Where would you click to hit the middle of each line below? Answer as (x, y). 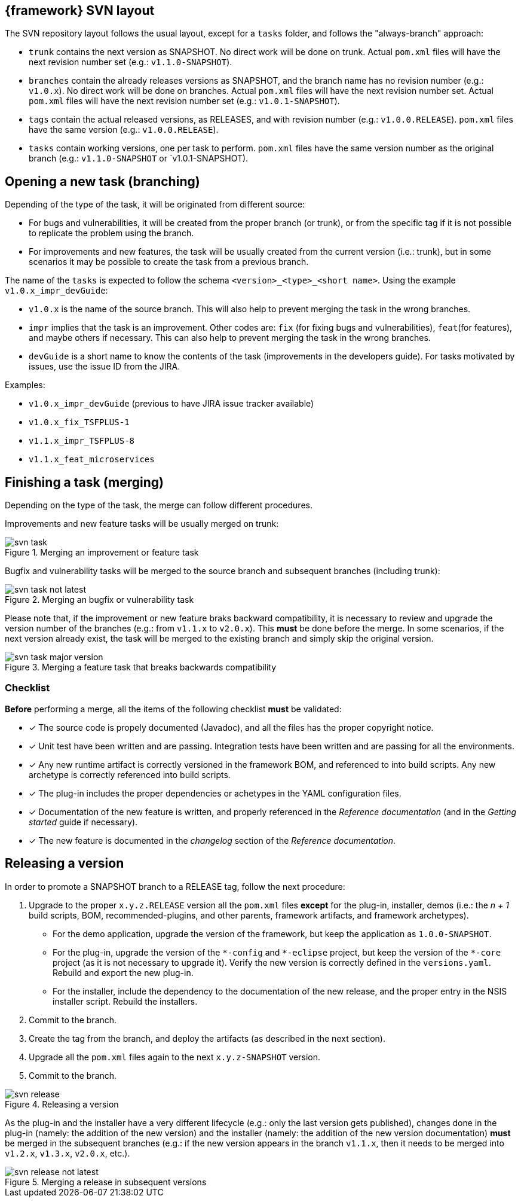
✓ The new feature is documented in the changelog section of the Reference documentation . (212, 840)
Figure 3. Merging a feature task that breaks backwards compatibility (141, 667)
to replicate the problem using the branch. (111, 233)
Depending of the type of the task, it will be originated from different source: (155, 205)
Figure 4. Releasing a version (62, 1104)
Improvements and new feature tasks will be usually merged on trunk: (142, 524)
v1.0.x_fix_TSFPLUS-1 (79, 422)
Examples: (25, 385)
